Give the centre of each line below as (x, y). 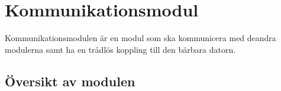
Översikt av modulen (70, 81)
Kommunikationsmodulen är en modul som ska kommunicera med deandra (140, 38)
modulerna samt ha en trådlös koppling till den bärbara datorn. (120, 49)
